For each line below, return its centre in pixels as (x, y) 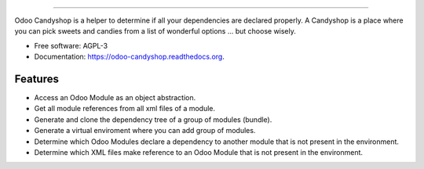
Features (37, 79)
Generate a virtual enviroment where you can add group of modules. (145, 131)
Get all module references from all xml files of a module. (125, 109)
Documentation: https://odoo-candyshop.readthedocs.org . (130, 57)
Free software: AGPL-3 (71, 45)
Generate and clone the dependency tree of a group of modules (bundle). (153, 119)
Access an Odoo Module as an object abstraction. (115, 98)
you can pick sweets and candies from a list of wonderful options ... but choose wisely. (155, 31)
